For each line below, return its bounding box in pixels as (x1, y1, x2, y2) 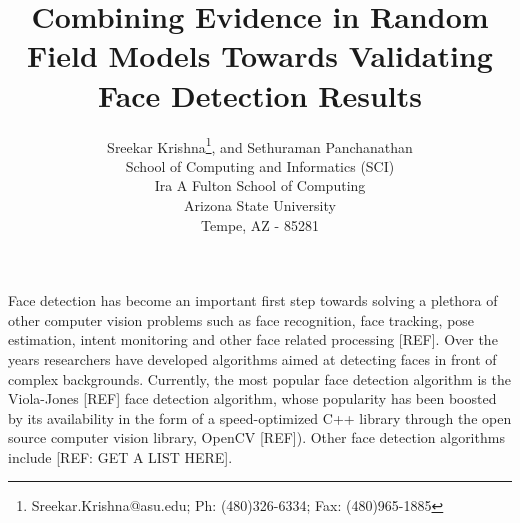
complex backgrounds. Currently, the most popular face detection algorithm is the (8, 368, 511, 389)
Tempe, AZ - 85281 (201, 214, 319, 235)
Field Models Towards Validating (27, 35, 493, 76)
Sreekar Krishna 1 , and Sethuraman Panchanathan (107, 133, 413, 157)
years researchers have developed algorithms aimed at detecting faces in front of (8, 348, 497, 369)
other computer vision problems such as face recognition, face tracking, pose (8, 309, 475, 330)
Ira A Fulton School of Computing (154, 175, 366, 196)
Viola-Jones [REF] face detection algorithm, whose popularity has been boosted (8, 388, 497, 409)
